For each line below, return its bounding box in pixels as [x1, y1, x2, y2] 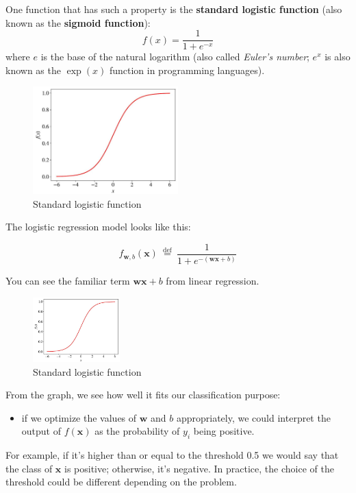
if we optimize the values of [21, 410, 137, 424]
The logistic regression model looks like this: [5, 219, 191, 234]
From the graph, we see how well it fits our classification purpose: [5, 387, 281, 402]
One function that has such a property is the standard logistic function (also [5, 2, 342, 16]
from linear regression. [166, 274, 259, 288]
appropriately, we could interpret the [176, 410, 331, 424]
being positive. [193, 424, 255, 438]
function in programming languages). [109, 62, 265, 77]
